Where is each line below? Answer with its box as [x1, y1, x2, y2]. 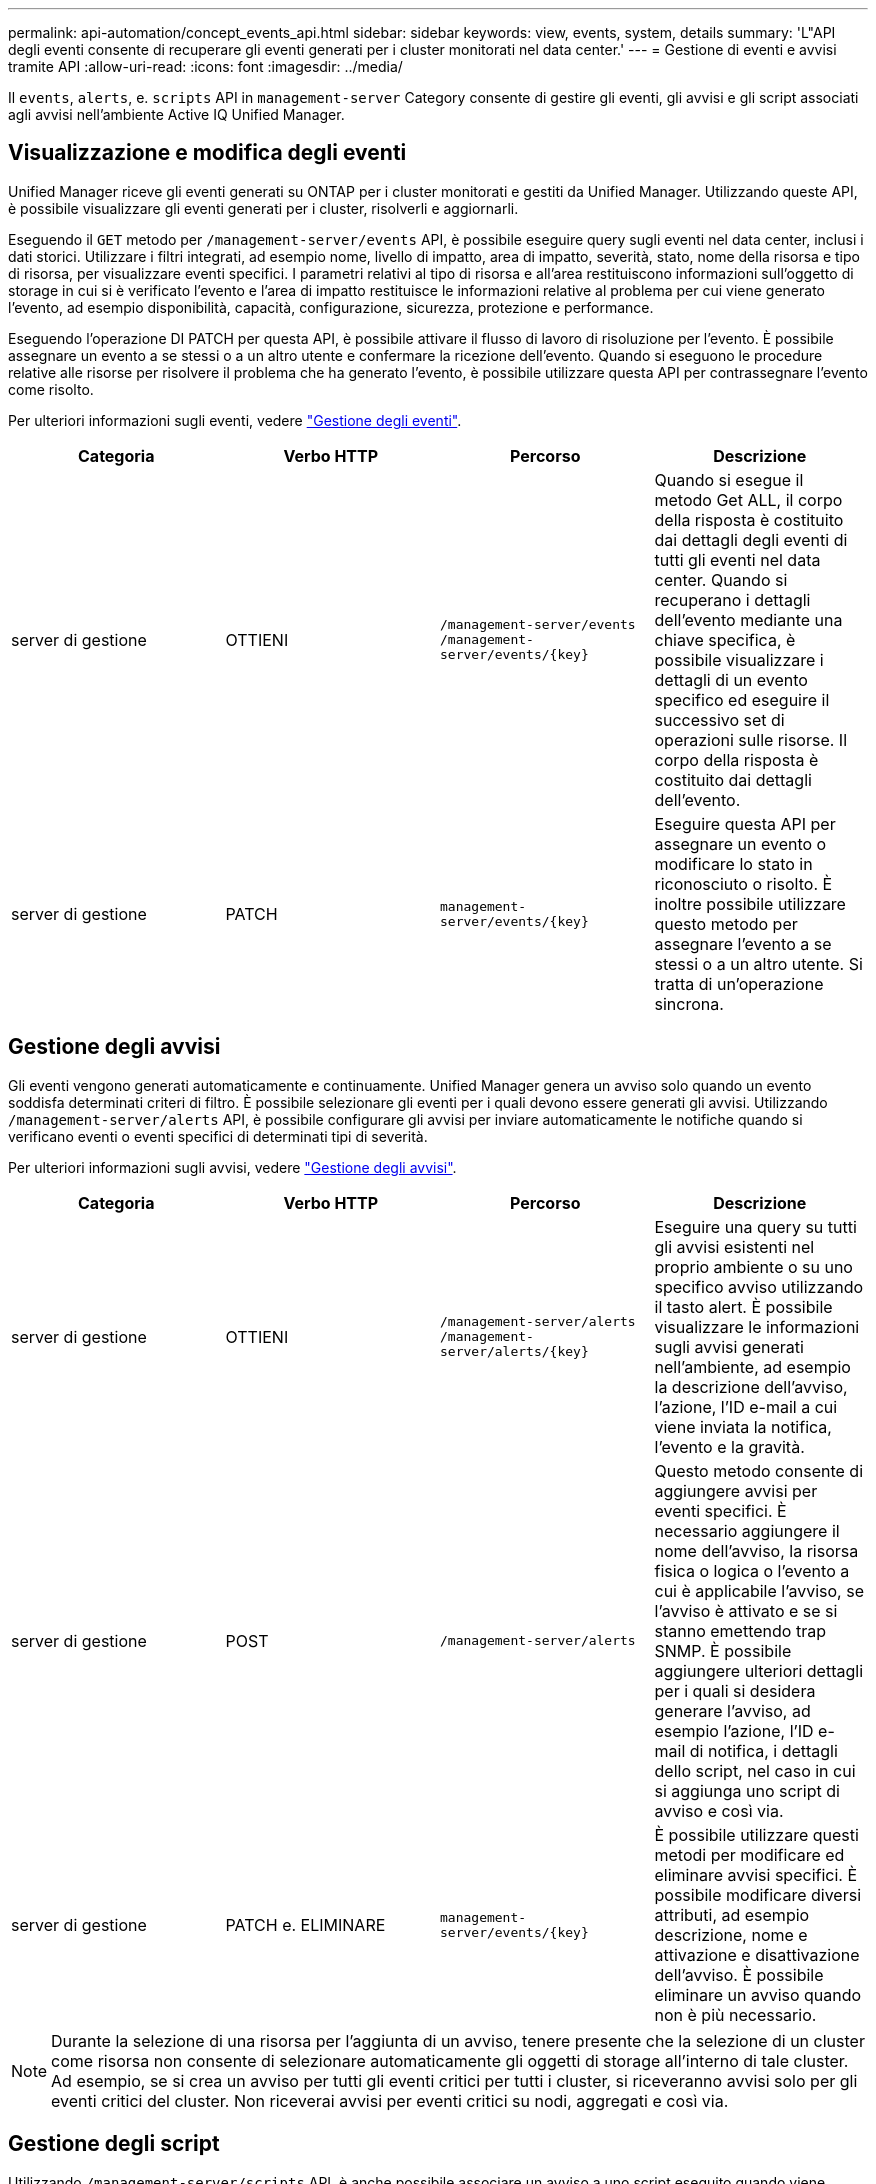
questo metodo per [654, 913, 798, 934]
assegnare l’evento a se [654, 933, 832, 954]
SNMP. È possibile [654, 1640, 792, 1661]
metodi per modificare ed [654, 1844, 845, 1865]
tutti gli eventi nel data [654, 549, 821, 570]
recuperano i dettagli [654, 589, 811, 610]
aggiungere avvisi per [654, 1480, 818, 1501]
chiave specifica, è [654, 629, 796, 650]
